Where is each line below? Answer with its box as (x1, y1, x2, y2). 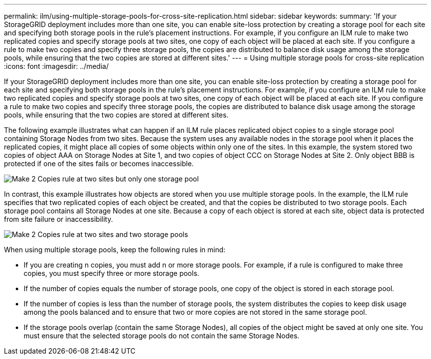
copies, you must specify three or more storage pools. (24, 269, 199, 277)
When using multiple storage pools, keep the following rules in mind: (4, 245, 226, 254)
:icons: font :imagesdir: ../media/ (4, 62, 109, 70)
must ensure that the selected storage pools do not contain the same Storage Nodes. (24, 331, 300, 340)
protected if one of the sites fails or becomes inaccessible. (4, 159, 194, 168)
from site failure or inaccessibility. (4, 215, 113, 223)
